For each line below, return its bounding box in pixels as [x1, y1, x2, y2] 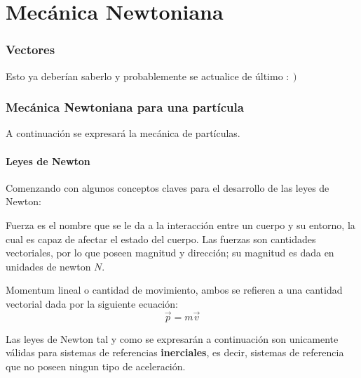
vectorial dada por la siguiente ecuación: [6, 296, 178, 311]
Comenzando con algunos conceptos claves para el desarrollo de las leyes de [6, 180, 329, 195]
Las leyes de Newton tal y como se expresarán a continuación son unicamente [6, 331, 339, 346]
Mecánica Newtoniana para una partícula [6, 98, 244, 116]
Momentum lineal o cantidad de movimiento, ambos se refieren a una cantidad [6, 282, 343, 297]
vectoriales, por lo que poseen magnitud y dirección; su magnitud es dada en [6, 245, 334, 260]
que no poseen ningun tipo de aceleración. [6, 358, 186, 373]
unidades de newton [6, 259, 91, 273]
